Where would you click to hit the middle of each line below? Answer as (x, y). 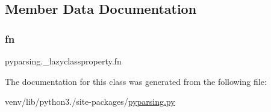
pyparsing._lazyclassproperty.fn (63, 61)
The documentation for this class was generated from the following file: (136, 81)
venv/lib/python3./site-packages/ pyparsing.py (90, 101)
